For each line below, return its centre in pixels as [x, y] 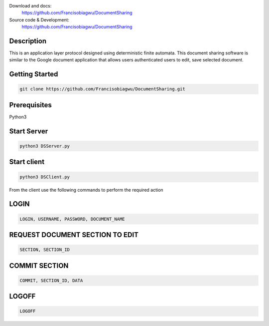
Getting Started [34, 74]
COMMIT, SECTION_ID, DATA [51, 280]
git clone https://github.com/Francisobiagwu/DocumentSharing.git [102, 89]
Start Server [29, 131]
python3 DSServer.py [45, 146]
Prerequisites [30, 105]
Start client [27, 162]
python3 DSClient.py [45, 177]
